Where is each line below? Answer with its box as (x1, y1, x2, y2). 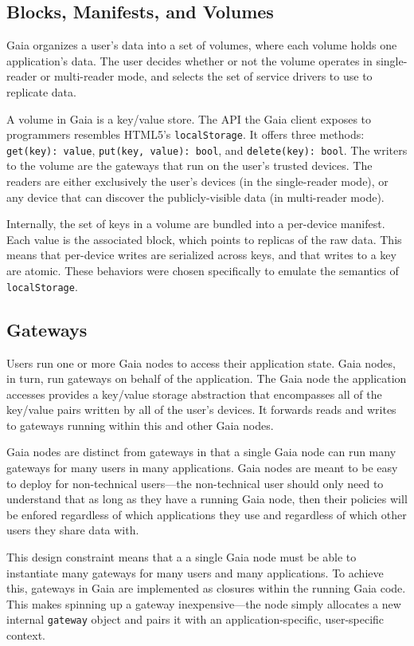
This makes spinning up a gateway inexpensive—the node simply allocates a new (6, 595, 401, 612)
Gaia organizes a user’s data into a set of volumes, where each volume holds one (6, 37, 397, 53)
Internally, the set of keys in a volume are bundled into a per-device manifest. (6, 215, 385, 232)
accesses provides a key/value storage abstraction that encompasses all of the (6, 385, 382, 402)
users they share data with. (6, 522, 139, 538)
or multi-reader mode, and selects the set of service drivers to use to (40, 68, 373, 85)
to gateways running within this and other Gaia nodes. (6, 416, 274, 433)
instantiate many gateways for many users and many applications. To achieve (6, 564, 384, 581)
